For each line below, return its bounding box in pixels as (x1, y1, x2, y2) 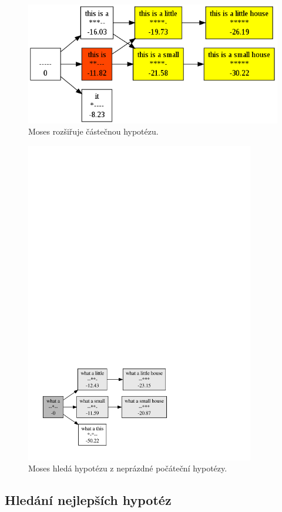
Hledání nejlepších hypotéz (5, 491, 172, 509)
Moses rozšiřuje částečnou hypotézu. (28, 125, 159, 138)
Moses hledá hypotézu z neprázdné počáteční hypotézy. (28, 462, 227, 474)
